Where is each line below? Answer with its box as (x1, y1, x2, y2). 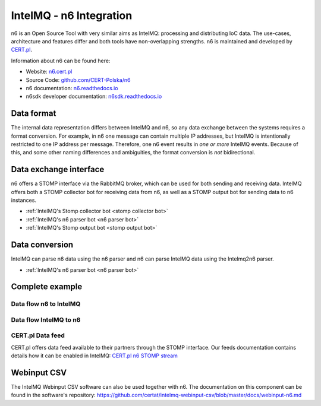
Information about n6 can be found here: (11, 57, 111, 64)
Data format (11, 109, 56, 119)
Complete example (11, 282, 83, 292)
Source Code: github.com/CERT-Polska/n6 (26, 76, 131, 83)
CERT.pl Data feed (11, 331, 65, 340)
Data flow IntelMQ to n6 (11, 315, 81, 323)
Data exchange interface (11, 164, 105, 175)
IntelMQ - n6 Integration (11, 9, 133, 22)
